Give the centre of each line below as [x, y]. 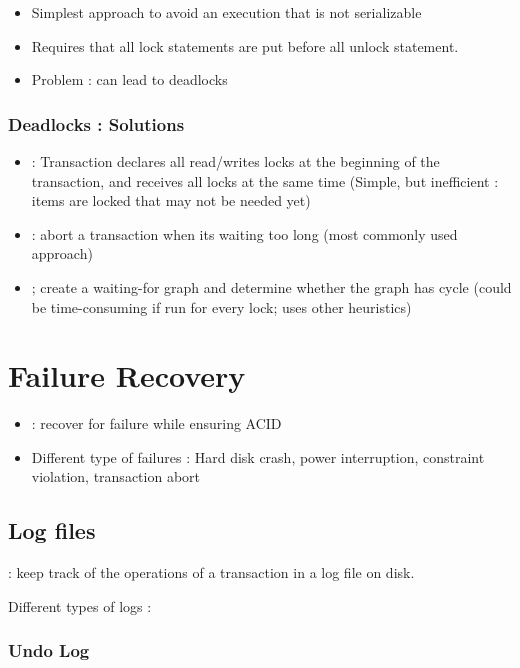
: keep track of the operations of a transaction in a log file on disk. [211, 572]
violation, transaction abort [115, 476]
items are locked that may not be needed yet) [171, 200]
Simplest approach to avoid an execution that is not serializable [226, 12]
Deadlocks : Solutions [96, 123]
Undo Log [49, 650]
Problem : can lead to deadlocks [129, 79]
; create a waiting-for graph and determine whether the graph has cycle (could [271, 286]
